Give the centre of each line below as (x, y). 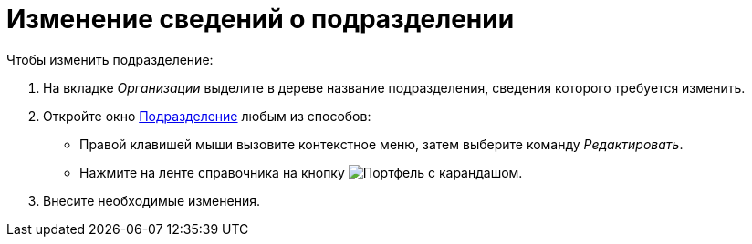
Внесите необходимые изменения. (151, 200)
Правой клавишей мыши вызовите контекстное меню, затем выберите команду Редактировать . (381, 144)
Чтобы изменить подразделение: (110, 59)
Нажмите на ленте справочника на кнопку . (301, 172)
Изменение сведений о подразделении (261, 19)
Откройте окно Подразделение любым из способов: (207, 116)
